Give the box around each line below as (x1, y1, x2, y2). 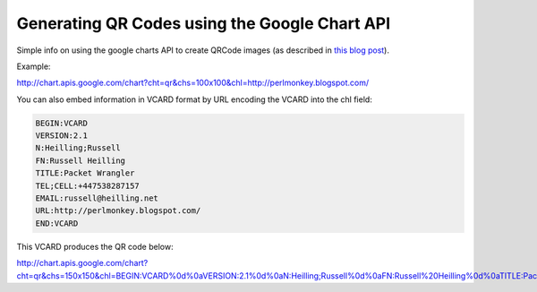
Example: (16, 61, 51, 72)
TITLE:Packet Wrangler (35, 168, 135, 178)
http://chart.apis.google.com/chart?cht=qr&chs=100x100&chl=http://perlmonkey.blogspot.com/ (16, 77, 370, 89)
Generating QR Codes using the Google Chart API (16, 13, 391, 33)
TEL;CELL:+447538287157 (35, 180, 141, 191)
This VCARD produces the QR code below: (16, 241, 174, 252)
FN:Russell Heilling (35, 155, 125, 166)
